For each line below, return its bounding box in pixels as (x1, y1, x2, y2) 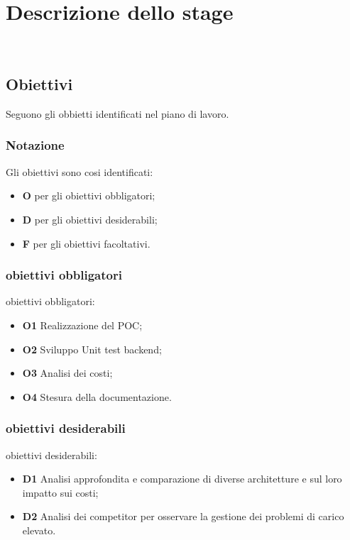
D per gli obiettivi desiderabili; (22, 211, 158, 226)
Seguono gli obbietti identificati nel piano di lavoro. (6, 106, 229, 121)
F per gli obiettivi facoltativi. (22, 236, 151, 250)
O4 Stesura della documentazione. (22, 389, 172, 404)
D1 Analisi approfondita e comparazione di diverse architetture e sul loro (22, 471, 342, 486)
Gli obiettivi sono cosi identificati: (6, 164, 153, 179)
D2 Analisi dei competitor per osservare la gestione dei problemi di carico (22, 509, 344, 524)
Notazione (6, 136, 65, 154)
